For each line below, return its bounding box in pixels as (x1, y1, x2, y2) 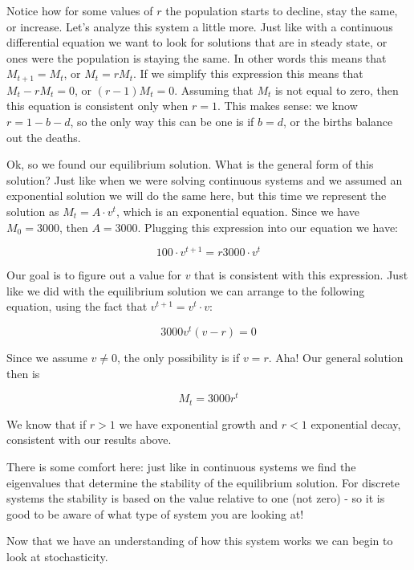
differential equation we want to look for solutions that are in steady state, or (6, 34, 388, 51)
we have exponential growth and (119, 415, 278, 432)
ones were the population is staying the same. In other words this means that (6, 49, 387, 66)
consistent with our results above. (6, 431, 172, 448)
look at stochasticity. (6, 548, 108, 564)
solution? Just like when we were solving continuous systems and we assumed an (6, 171, 403, 188)
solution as (6, 202, 59, 219)
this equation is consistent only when (6, 97, 189, 114)
